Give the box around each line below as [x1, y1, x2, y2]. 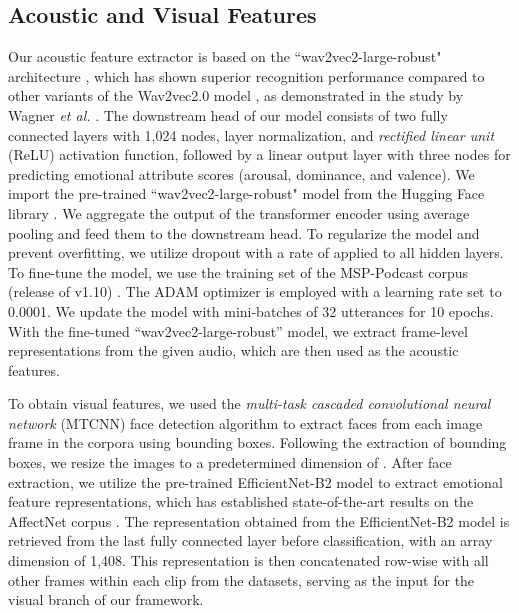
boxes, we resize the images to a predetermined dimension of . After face [8, 452, 452, 473]
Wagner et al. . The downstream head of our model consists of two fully [8, 104, 448, 125]
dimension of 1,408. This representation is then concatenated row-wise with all [8, 550, 489, 571]
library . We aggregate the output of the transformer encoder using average [8, 202, 470, 223]
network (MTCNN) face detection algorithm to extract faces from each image [8, 412, 483, 433]
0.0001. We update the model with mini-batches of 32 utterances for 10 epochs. [8, 300, 494, 321]
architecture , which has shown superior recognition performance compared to [8, 65, 485, 86]
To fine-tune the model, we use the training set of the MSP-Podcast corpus [8, 261, 469, 282]
